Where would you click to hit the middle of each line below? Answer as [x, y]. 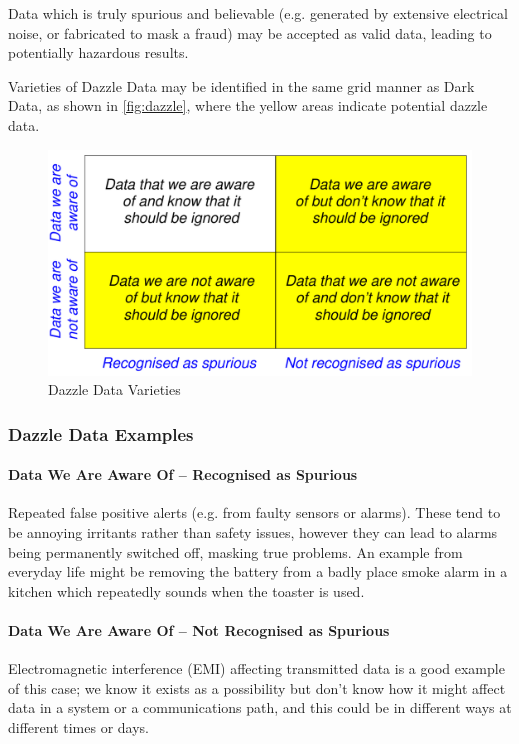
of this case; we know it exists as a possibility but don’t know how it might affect [257, 687]
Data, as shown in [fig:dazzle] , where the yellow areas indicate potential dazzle [248, 105]
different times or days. [78, 727]
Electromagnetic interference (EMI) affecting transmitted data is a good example [256, 668]
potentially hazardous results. [98, 52]
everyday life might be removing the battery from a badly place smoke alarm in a [258, 571]
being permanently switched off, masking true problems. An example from [235, 551]
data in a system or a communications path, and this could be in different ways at [260, 707]
